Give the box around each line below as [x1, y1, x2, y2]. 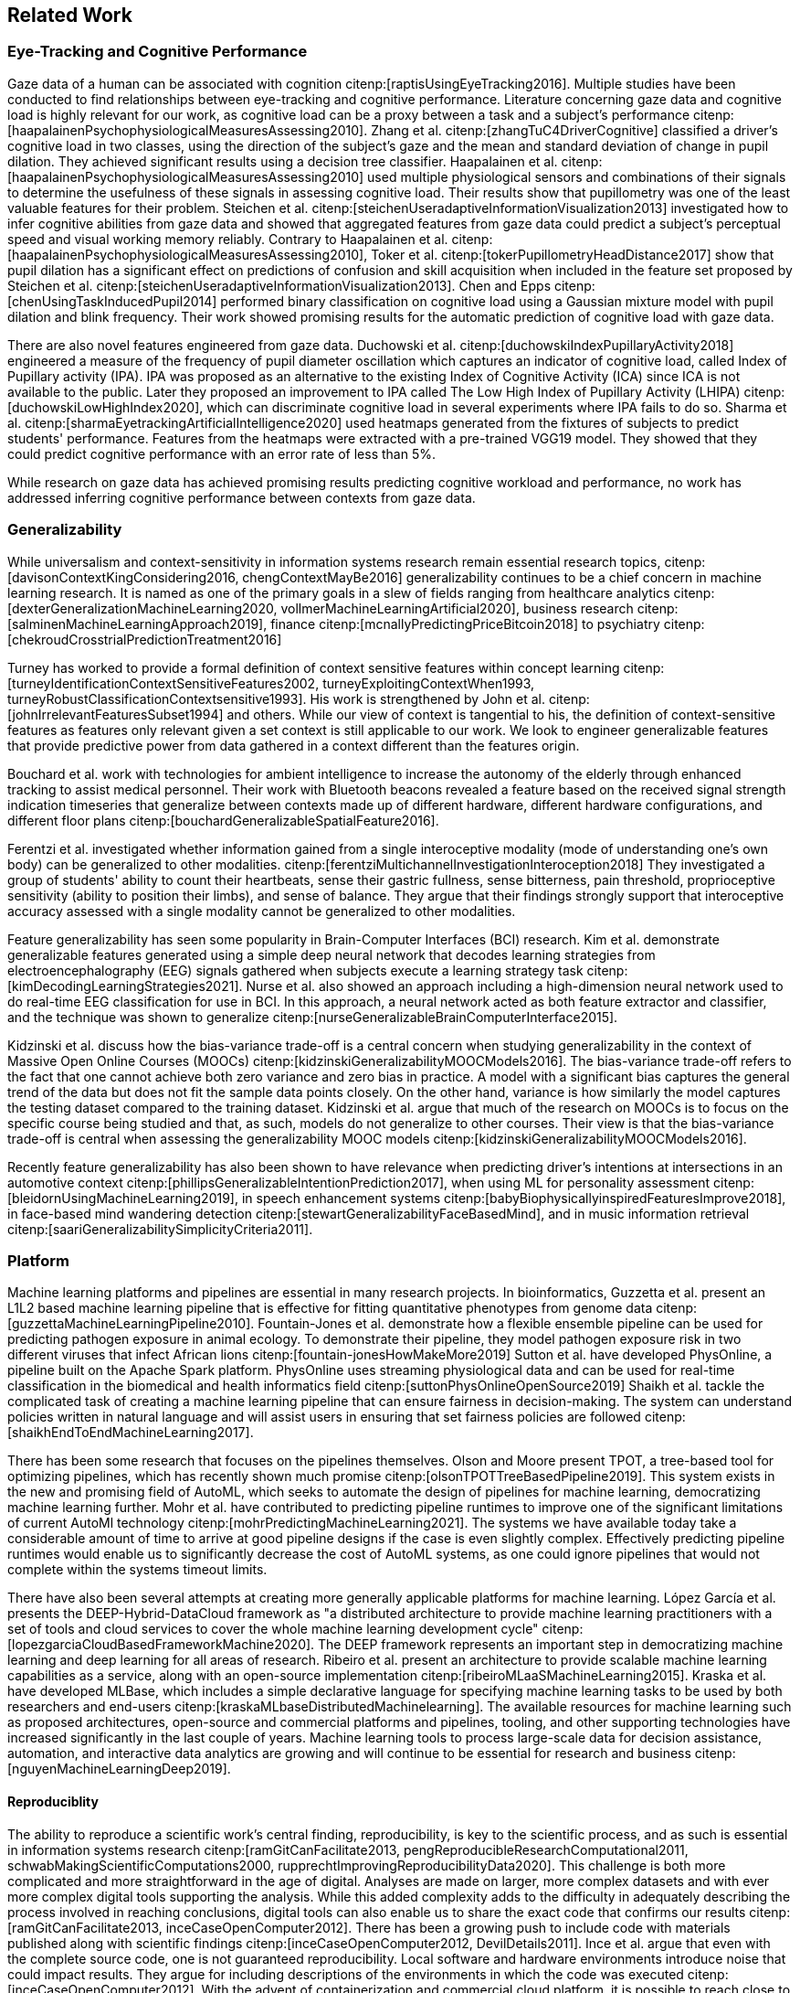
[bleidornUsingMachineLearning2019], [7, 1189, 238, 1206]
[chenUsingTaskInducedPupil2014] [7, 293, 217, 309]
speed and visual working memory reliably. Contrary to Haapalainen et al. [7, 230, 448, 247]
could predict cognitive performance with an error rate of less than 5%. [7, 445, 436, 462]
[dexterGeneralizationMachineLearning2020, [7, 600, 278, 616]
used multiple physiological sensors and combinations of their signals [367, 168, 786, 185]
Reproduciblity [7, 1793, 99, 1809]
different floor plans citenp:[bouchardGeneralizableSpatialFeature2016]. [7, 812, 439, 828]
